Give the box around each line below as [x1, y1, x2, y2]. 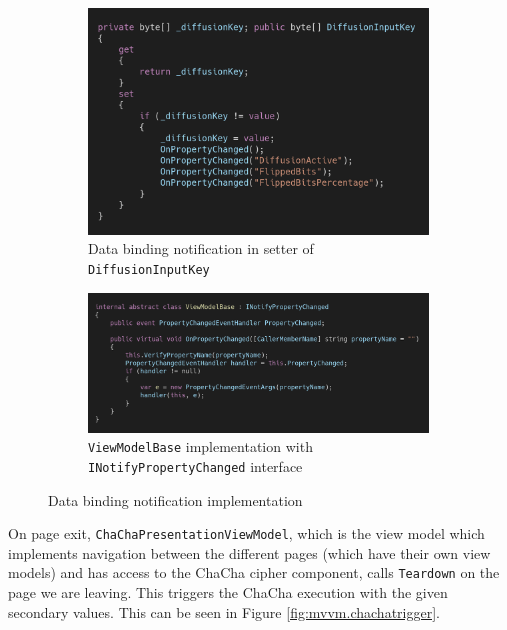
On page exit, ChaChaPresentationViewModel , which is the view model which [8, 523, 485, 544]
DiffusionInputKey [88, 262, 210, 277]
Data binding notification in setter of [88, 238, 314, 259]
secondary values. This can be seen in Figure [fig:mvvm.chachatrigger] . [8, 601, 440, 622]
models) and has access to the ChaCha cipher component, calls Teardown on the [8, 562, 500, 583]
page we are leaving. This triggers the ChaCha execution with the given [8, 582, 448, 603]
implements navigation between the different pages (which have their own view [8, 542, 491, 563]
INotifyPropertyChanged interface [88, 455, 303, 476]
